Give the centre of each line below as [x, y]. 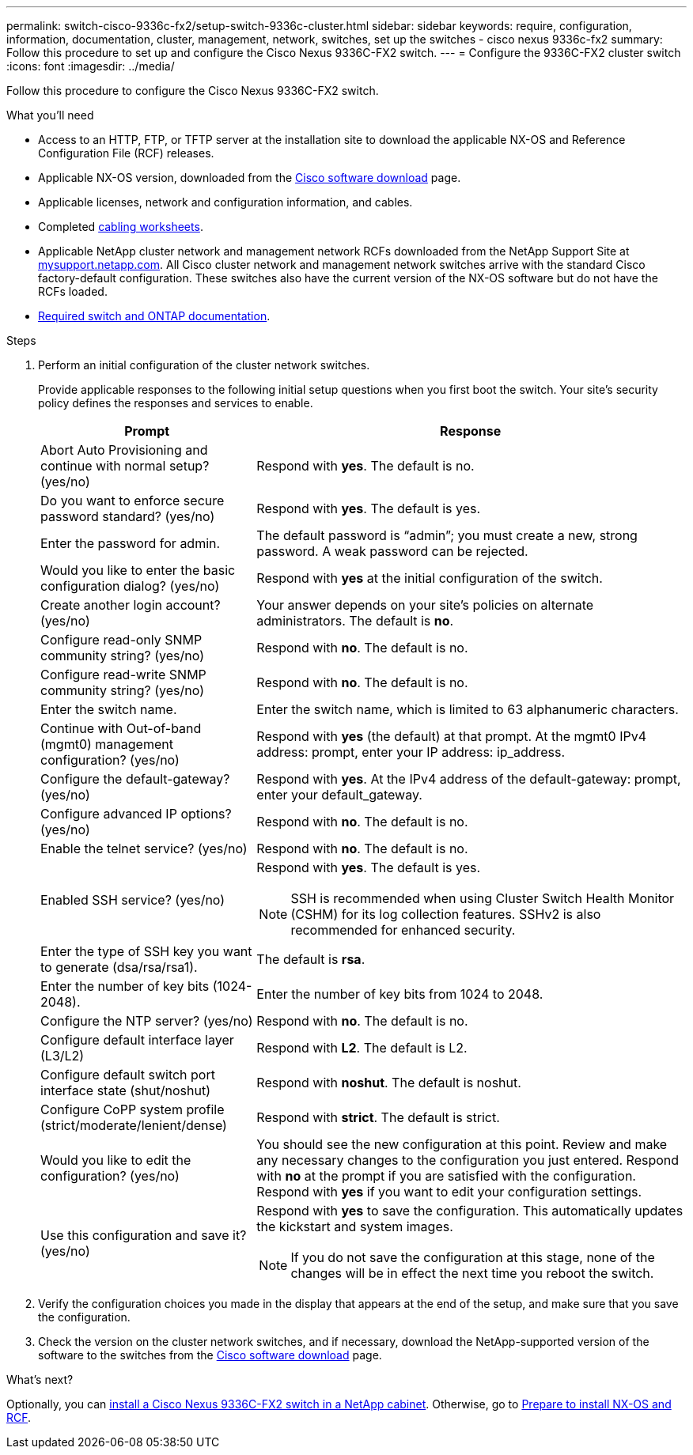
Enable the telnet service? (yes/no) [144, 848]
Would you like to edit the [116, 1160]
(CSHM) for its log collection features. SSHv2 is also [446, 914]
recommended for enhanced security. [403, 930]
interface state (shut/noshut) [125, 1090]
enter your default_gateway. [339, 795]
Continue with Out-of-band [121, 728]
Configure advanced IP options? [136, 814]
